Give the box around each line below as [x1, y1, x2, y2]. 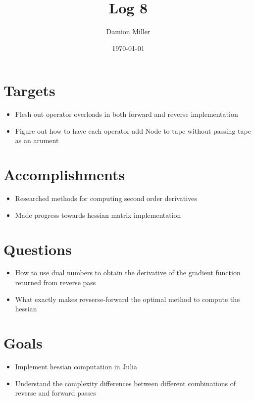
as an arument [15, 135, 59, 146]
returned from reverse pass [15, 277, 96, 288]
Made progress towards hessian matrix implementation [15, 209, 181, 220]
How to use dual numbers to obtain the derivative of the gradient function [15, 267, 241, 278]
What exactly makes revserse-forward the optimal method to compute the [15, 294, 240, 304]
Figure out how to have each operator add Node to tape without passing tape [15, 125, 251, 136]
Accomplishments [3, 164, 125, 185]
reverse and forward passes [15, 388, 96, 398]
